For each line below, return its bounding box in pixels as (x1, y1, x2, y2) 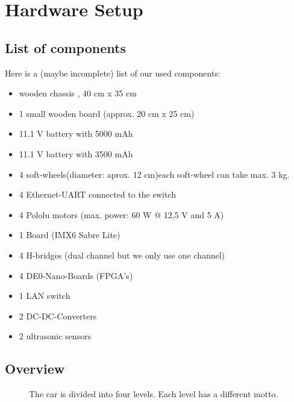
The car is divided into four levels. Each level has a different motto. (29, 388, 278, 400)
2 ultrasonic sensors (19, 330, 92, 342)
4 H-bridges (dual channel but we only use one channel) (19, 248, 225, 261)
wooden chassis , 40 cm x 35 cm (19, 87, 137, 99)
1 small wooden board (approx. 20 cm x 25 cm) (19, 107, 195, 119)
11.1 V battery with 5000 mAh (19, 127, 133, 140)
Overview (5, 359, 65, 378)
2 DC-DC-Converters (19, 309, 97, 322)
